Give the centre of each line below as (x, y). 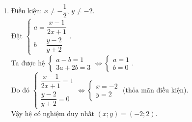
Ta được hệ (28, 62)
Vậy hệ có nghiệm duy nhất (53, 113)
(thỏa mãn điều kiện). (156, 89)
